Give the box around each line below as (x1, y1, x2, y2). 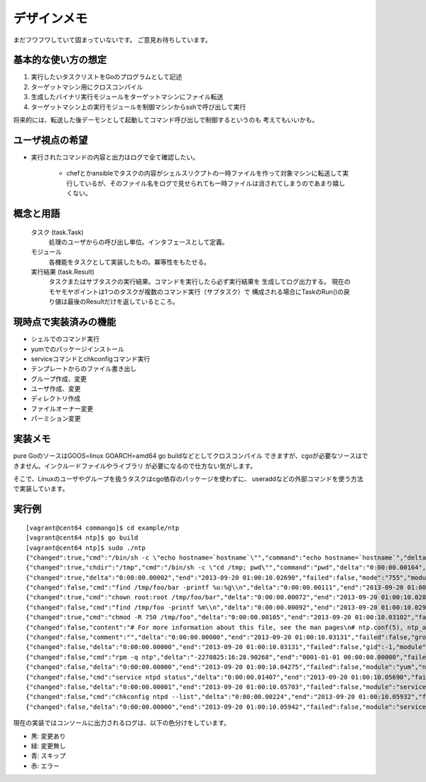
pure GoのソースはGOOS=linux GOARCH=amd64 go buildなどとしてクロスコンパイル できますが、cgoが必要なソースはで (13, 451, 368, 460)
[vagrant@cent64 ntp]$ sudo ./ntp (26, 544, 146, 552)
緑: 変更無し (31, 741, 66, 750)
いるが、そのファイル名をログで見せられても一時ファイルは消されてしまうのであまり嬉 (84, 178, 339, 188)
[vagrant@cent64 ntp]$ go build (26, 534, 138, 542)
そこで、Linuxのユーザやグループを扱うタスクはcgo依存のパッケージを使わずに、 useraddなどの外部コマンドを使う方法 (13, 474, 364, 483)
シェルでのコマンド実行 (31, 335, 99, 343)
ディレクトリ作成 (31, 395, 81, 403)
